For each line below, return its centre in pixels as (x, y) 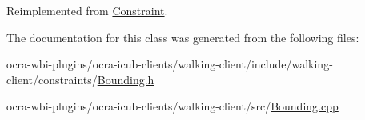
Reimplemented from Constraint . (87, 10)
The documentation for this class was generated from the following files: (183, 37)
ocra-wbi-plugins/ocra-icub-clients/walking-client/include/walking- (170, 64)
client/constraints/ (52, 79)
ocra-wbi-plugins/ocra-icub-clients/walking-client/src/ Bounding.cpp (172, 106)
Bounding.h (126, 79)
